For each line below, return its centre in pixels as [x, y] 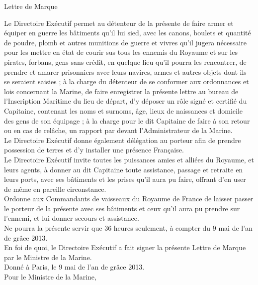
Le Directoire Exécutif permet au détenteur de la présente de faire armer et [119, 23]
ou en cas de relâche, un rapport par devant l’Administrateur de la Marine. [118, 130]
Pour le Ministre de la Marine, [50, 277]
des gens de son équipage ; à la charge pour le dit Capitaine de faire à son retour [127, 120]
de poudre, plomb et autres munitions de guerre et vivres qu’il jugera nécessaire [125, 42]
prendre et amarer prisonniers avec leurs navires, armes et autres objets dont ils [125, 71]
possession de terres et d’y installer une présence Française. [94, 150]
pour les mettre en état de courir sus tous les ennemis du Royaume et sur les [121, 52]
